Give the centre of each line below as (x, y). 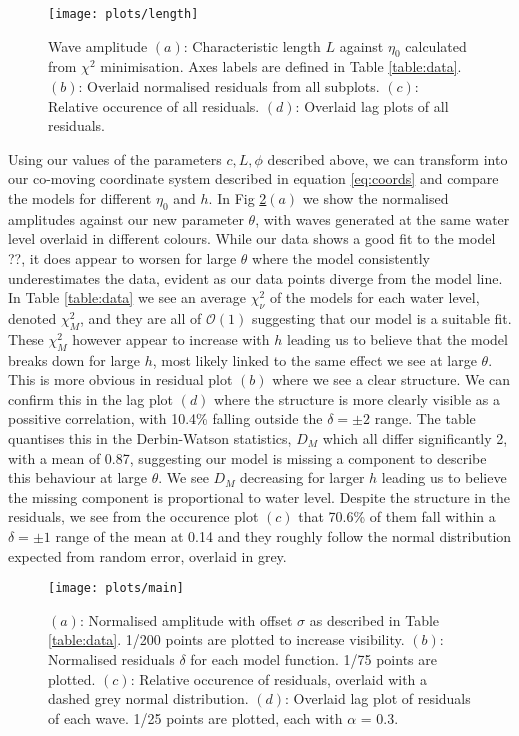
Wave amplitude (98, 45)
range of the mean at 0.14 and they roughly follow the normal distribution (283, 535)
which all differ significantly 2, (415, 437)
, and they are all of (140, 317)
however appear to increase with (171, 338)
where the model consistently (341, 258)
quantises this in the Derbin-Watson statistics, (150, 437)
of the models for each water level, (374, 297)
